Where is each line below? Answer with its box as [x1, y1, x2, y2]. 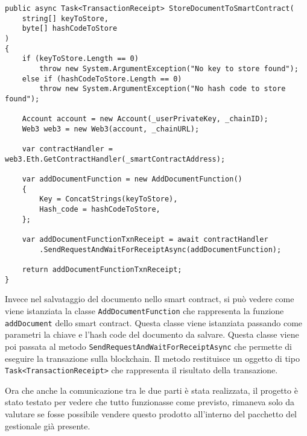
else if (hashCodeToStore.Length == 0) [22, 74, 182, 83]
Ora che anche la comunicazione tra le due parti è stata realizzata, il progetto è [5, 384, 298, 396]
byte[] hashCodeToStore [22, 24, 118, 33]
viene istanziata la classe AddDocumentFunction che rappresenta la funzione [5, 304, 284, 317]
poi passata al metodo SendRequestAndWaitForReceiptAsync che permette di [5, 340, 292, 352]
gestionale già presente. [5, 419, 90, 432]
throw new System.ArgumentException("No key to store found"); [39, 64, 299, 73]
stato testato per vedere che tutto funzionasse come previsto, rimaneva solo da [5, 396, 295, 408]
